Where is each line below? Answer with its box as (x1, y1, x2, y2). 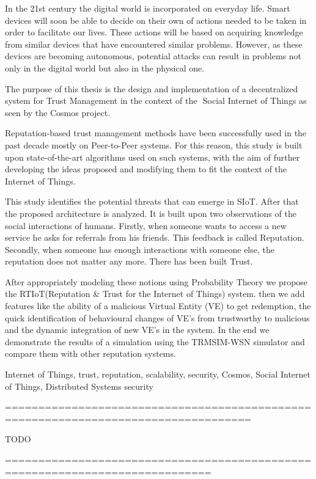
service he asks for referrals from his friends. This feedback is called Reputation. (5, 231, 304, 244)
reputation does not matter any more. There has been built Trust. (5, 255, 253, 268)
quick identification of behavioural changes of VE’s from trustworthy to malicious (5, 311, 310, 324)
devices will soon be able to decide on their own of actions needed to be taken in (5, 13, 307, 26)
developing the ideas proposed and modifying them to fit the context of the (5, 163, 287, 175)
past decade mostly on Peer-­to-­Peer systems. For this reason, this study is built (5, 138, 303, 151)
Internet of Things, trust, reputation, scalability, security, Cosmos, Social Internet (5, 368, 311, 381)
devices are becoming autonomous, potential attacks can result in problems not (5, 49, 302, 62)
